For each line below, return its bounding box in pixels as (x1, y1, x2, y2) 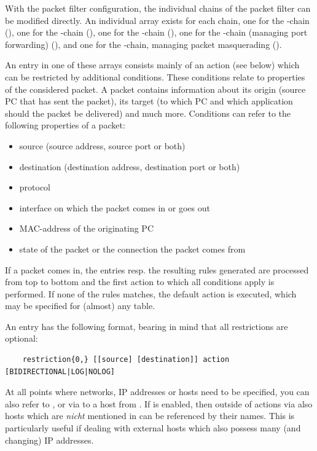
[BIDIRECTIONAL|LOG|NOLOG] (5, 367, 115, 376)
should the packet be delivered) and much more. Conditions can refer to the (5, 106, 291, 119)
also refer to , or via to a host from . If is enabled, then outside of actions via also (5, 397, 313, 410)
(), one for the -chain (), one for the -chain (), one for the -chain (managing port (5, 26, 308, 39)
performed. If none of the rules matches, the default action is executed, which (5, 287, 297, 300)
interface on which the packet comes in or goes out (19, 201, 210, 214)
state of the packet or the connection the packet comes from (19, 242, 246, 255)
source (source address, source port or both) (19, 139, 186, 152)
